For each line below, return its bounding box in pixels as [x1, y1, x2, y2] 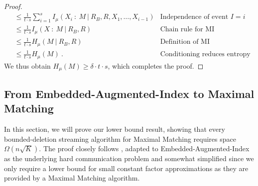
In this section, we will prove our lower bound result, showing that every [4, 123, 225, 134]
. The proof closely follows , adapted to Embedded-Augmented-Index [39, 143, 250, 154]
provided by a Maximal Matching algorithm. [4, 173, 140, 183]
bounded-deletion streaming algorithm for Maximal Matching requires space [4, 133, 236, 144]
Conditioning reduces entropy [160, 51, 251, 58]
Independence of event [160, 13, 229, 21]
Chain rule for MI [160, 26, 215, 33]
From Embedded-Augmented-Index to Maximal [4, 86, 255, 101]
